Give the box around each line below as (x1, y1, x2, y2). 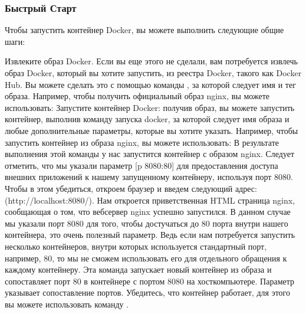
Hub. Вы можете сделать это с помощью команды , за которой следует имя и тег (5, 78, 296, 90)
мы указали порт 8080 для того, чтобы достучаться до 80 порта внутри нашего (5, 217, 288, 229)
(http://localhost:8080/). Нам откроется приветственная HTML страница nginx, (5, 194, 295, 206)
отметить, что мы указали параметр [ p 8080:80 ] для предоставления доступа (5, 159, 278, 171)
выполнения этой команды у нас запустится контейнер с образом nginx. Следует (5, 148, 295, 160)
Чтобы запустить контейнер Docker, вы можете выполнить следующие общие (5, 24, 284, 36)
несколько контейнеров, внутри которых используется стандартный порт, (5, 240, 267, 252)
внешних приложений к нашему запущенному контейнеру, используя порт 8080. (5, 171, 294, 183)
